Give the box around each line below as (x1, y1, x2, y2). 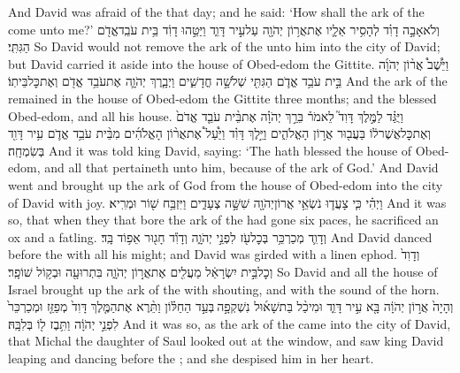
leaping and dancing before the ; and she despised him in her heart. (8, 348, 374, 367)
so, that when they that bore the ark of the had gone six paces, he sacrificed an (8, 210, 439, 229)
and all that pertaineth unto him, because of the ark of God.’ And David (44, 158, 439, 177)
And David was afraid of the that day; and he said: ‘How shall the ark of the (8, 3, 425, 20)
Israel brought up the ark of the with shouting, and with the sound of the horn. (8, 279, 440, 298)
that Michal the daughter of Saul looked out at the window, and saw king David (8, 331, 444, 350)
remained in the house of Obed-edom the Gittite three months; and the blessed (8, 88, 437, 107)
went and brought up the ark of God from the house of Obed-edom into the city (8, 175, 443, 194)
